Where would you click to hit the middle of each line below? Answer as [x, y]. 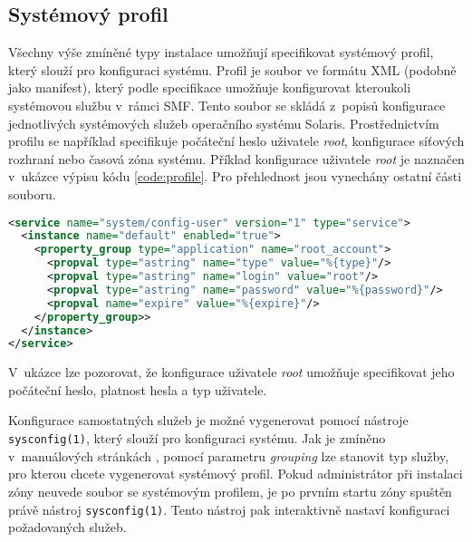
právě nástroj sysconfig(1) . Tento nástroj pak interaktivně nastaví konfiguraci [229, 509]
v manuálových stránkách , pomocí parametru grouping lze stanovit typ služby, [229, 455]
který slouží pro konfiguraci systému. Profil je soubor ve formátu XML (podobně [232, 69]
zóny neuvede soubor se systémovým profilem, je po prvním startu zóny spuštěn [230, 491]
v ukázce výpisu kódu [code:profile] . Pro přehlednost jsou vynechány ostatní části [235, 176]
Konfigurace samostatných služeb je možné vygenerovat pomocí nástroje [208, 420]
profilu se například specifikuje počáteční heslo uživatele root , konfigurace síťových [236, 141]
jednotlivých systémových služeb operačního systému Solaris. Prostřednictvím [224, 123]
